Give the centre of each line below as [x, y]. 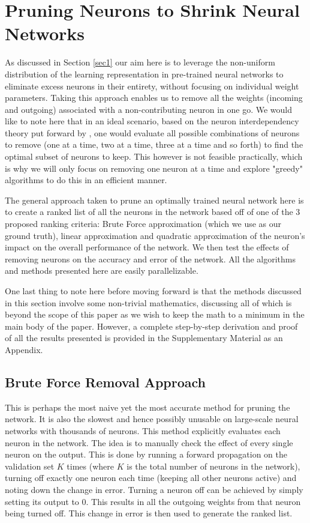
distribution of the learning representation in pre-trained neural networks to [144, 74]
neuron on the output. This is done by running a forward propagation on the [146, 454]
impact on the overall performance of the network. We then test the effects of [147, 247]
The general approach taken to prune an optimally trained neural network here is [154, 200]
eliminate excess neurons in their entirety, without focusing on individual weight [152, 86]
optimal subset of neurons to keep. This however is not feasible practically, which [154, 156]
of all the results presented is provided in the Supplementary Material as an [144, 338]
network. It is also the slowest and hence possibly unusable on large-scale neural [152, 419]
